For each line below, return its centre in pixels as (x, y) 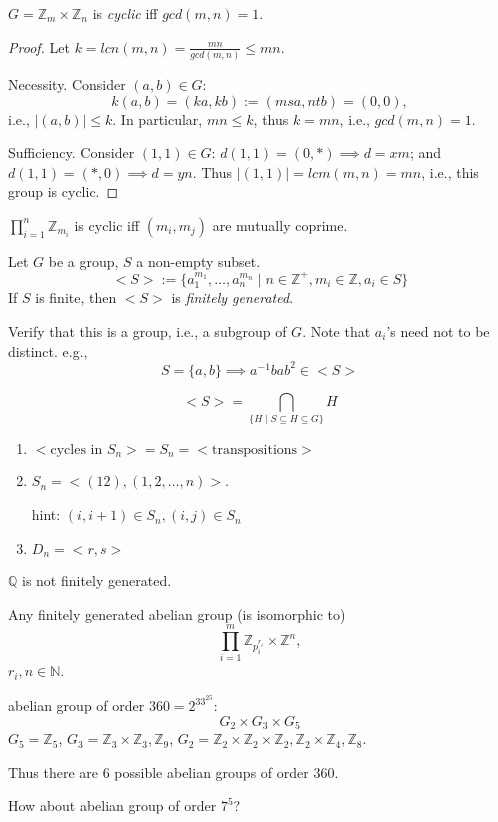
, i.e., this (450, 171)
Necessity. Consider (67, 83)
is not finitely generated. (97, 580)
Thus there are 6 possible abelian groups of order (158, 771)
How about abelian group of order (112, 805)
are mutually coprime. (280, 224)
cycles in (76, 450)
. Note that (336, 330)
